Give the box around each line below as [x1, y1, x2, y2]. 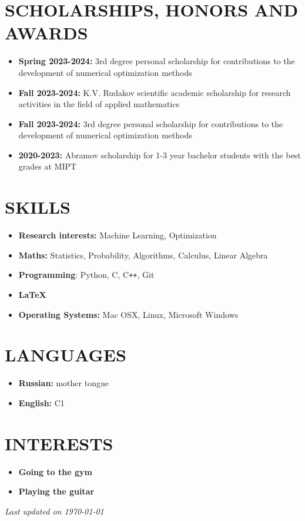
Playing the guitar [18, 485, 95, 497]
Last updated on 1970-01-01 [5, 505, 104, 517]
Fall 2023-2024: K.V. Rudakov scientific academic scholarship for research [18, 86, 291, 98]
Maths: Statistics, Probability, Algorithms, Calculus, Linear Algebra [18, 248, 268, 261]
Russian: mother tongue [18, 377, 109, 389]
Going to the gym [18, 465, 92, 477]
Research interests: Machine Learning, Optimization [18, 229, 217, 241]
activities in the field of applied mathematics [18, 98, 179, 110]
